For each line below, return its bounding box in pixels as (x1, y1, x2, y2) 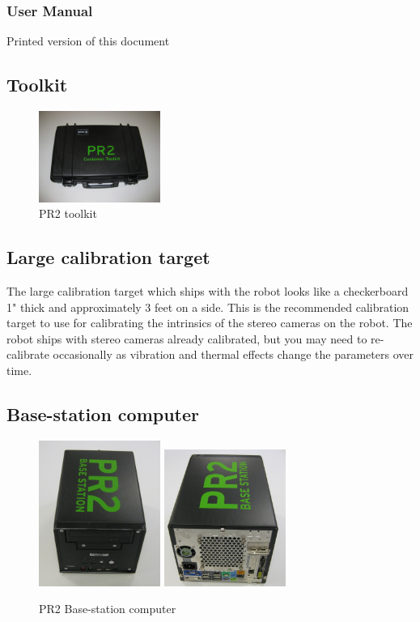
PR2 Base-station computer (39, 600, 176, 617)
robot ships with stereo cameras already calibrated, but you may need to (6, 330, 367, 347)
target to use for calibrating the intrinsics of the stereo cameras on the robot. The (6, 314, 413, 331)
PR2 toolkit (39, 205, 97, 222)
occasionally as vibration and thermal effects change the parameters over (53, 346, 414, 363)
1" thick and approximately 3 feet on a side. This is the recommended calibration (6, 298, 409, 315)
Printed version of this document (6, 32, 170, 49)
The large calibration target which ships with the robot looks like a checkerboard (6, 282, 409, 299)
